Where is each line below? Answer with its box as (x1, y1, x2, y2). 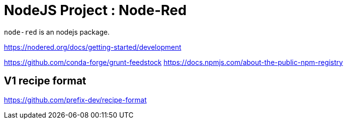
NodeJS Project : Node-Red (4, 2, 187, 19)
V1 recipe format (4, 75, 86, 87)
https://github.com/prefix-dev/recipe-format (4, 95, 147, 104)
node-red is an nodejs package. (4, 27, 110, 36)
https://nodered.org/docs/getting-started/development (4, 42, 182, 51)
